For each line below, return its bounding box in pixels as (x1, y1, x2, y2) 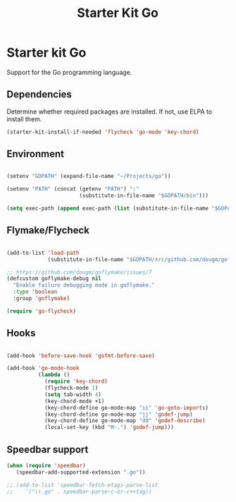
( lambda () (37, 371, 70, 378)
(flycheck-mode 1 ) (44, 385, 99, 392)
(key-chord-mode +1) (44, 398, 105, 405)
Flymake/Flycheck (6, 225, 89, 237)
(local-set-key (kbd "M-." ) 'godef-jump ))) (44, 424, 174, 431)
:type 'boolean (13, 288, 58, 296)
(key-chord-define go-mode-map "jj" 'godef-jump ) (44, 411, 193, 418)
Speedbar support (6, 443, 89, 455)
